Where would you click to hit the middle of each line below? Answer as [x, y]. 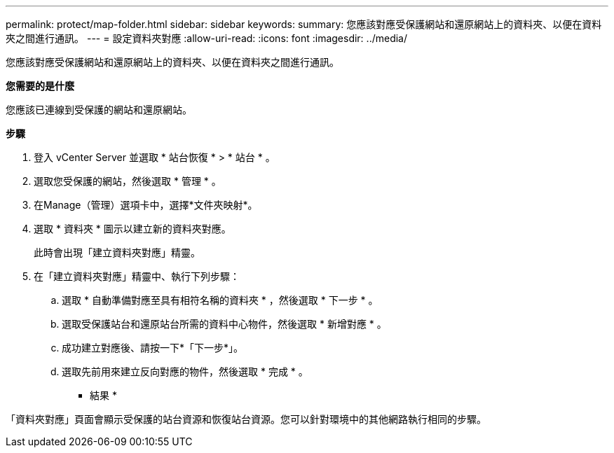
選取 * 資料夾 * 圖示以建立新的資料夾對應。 [132, 229]
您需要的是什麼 [40, 86]
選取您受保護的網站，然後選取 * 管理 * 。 [128, 181]
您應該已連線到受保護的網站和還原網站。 [99, 110]
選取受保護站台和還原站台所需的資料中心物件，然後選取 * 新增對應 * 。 [224, 324]
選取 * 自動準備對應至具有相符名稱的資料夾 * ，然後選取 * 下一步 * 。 [220, 300]
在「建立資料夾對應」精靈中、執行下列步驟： [137, 276]
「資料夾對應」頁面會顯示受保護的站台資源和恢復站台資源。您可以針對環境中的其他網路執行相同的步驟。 [246, 419]
